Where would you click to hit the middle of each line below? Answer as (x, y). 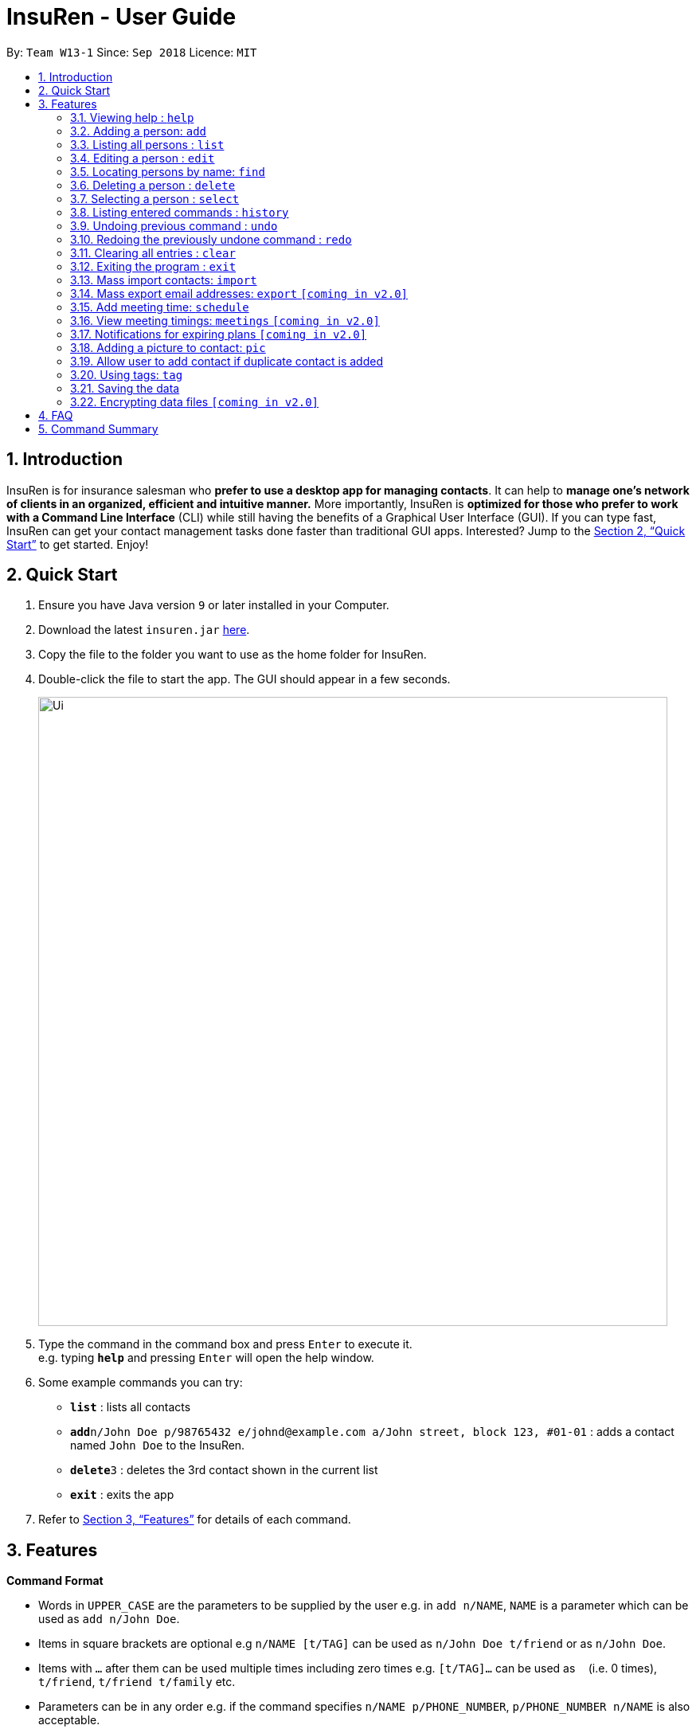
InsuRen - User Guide (121, 17)
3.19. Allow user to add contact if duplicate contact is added (227, 361)
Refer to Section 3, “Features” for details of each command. (195, 1520)
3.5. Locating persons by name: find (168, 171)
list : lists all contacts (131, 1407)
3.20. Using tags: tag (127, 374)
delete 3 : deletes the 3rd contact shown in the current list (224, 1470)
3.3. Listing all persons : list (147, 144)
